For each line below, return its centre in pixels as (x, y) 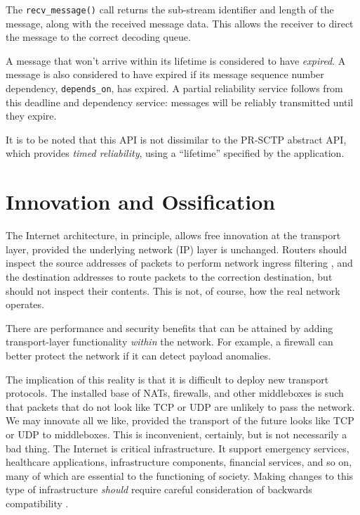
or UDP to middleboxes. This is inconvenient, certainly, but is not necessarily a (176, 434)
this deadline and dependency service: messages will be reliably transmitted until (180, 102)
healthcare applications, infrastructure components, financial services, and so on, (179, 462)
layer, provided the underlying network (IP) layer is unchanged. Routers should (176, 249)
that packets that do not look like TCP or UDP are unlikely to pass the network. (180, 406)
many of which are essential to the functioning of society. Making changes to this (180, 475)
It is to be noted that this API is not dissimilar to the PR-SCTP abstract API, (176, 139)
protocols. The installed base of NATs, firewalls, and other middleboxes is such (175, 393)
